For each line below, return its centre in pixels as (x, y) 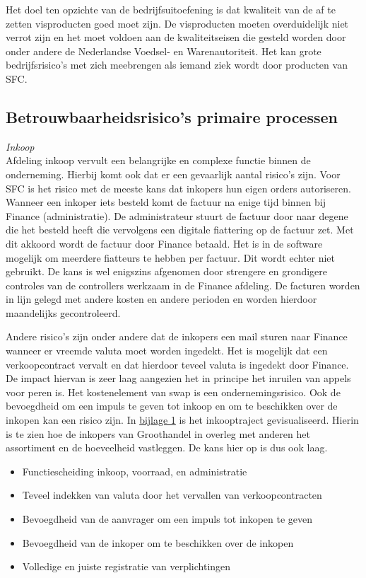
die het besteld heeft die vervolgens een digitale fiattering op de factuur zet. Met (180, 230)
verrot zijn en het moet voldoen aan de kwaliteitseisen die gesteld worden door (176, 37)
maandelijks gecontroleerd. (63, 312)
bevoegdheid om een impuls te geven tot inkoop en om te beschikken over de (172, 406)
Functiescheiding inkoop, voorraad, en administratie (135, 471)
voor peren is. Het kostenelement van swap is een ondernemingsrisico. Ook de (173, 392)
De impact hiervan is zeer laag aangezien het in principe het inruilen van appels (178, 378)
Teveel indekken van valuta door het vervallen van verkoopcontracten (172, 495)
